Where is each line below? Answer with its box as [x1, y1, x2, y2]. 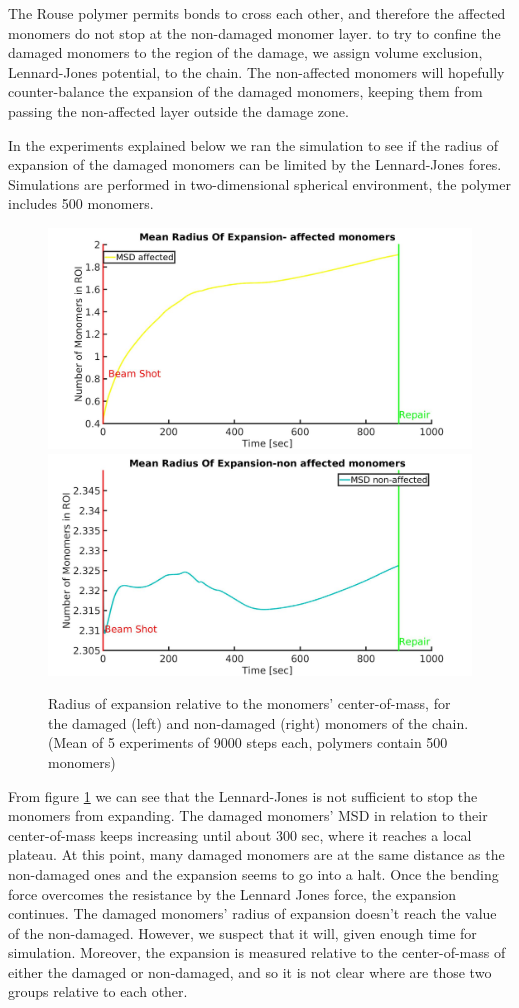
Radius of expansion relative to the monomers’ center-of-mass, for [48, 693, 451, 714]
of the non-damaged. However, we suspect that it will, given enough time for [8, 922, 477, 943]
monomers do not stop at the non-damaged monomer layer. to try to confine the [8, 22, 501, 43]
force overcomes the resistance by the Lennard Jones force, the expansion [8, 883, 457, 904]
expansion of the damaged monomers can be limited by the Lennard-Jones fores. [8, 154, 502, 175]
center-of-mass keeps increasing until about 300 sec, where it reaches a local [8, 824, 472, 845]
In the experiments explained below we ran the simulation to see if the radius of [8, 134, 499, 155]
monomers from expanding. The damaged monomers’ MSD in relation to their [8, 805, 488, 826]
